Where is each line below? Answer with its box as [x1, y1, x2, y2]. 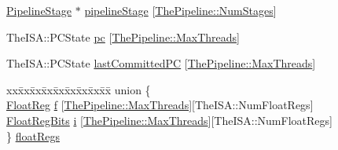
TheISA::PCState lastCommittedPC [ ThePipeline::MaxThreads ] [6, 55, 316, 71]
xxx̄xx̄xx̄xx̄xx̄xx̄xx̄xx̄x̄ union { [6, 81, 151, 97]
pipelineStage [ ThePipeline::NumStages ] [84, 2, 277, 18]
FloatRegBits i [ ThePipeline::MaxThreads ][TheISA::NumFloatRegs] [6, 112, 332, 128]
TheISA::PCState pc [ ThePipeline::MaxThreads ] [6, 28, 240, 45]
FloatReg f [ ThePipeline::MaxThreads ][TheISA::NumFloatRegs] [6, 97, 314, 113]
